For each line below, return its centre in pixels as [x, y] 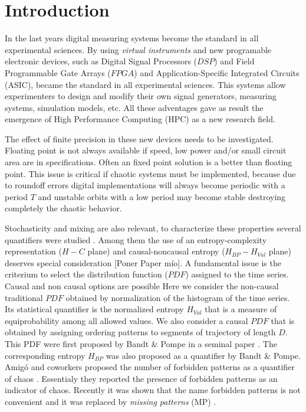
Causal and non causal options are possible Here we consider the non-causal [142, 286]
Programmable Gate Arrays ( [58, 72]
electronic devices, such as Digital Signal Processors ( [101, 61]
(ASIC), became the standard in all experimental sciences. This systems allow [145, 84]
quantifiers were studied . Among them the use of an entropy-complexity [136, 239]
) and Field [234, 61]
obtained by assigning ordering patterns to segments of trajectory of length [140, 332]
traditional [24, 297]
